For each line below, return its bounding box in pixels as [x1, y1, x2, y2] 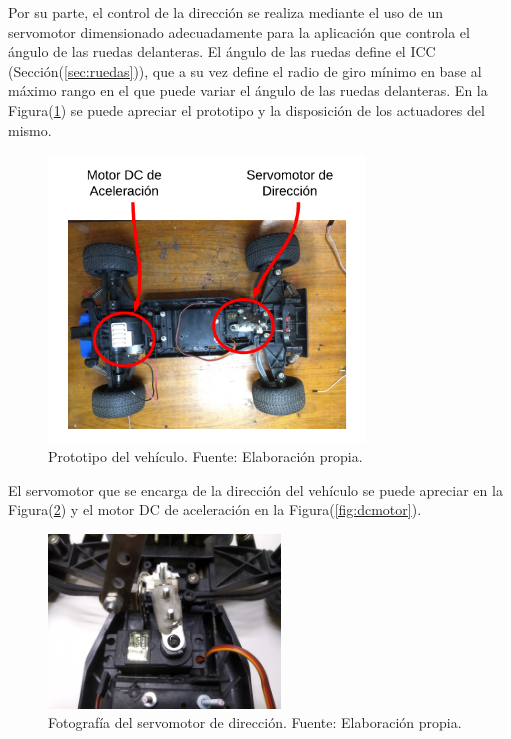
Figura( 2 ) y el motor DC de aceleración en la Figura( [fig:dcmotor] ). [8, 499, 422, 520]
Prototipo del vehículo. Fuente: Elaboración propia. [48, 445, 363, 466]
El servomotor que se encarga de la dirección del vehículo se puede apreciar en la [8, 479, 503, 500]
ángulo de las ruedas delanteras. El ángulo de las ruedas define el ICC [8, 41, 436, 62]
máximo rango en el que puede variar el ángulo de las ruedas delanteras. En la [8, 80, 488, 101]
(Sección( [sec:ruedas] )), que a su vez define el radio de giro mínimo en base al [8, 60, 482, 81]
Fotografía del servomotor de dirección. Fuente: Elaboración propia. [48, 712, 462, 733]
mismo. [8, 119, 52, 140]
